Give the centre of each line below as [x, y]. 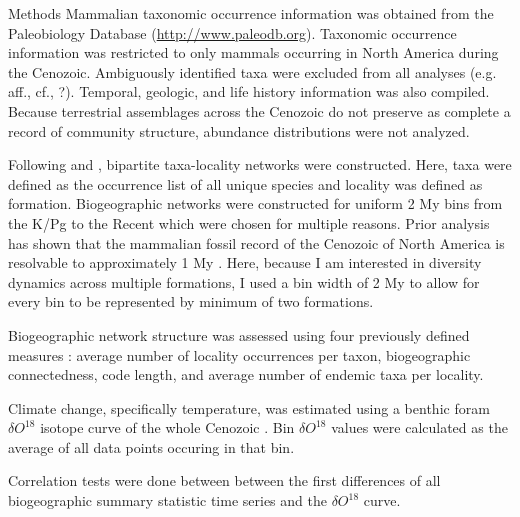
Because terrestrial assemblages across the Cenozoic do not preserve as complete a [259, 110]
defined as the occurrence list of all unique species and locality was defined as [245, 183]
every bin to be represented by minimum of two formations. [191, 301]
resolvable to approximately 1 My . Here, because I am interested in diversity [245, 262]
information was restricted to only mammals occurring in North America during [253, 52]
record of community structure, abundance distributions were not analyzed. [239, 130]
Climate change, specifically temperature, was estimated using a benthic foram [249, 407]
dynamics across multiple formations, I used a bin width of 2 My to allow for [244, 281]
